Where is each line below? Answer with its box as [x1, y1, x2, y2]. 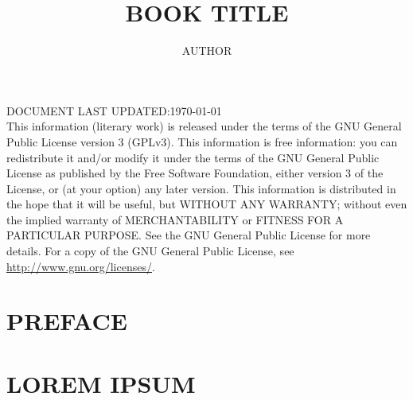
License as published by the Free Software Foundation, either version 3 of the [6, 165, 384, 181]
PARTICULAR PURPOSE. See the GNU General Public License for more [6, 227, 371, 243]
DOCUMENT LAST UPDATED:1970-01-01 [6, 102, 222, 118]
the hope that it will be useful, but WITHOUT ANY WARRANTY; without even [6, 196, 407, 212]
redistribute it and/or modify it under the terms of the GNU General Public [6, 149, 380, 165]
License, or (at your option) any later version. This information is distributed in [6, 180, 396, 196]
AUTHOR [181, 42, 232, 59]
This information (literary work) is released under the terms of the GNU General [6, 118, 402, 134]
